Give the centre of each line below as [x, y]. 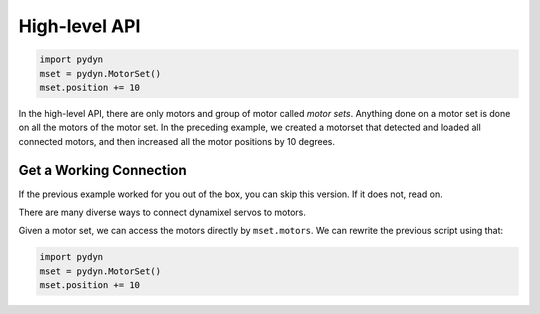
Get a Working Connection [102, 170]
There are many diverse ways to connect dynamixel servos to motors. [162, 212]
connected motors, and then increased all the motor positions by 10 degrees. [176, 141]
